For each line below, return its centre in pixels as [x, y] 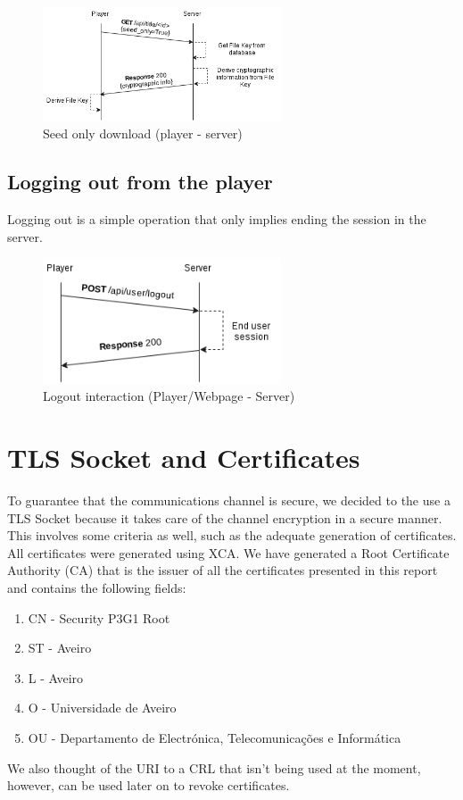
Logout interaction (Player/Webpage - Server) [169, 396]
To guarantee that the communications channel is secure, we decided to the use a [229, 500]
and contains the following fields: [97, 587]
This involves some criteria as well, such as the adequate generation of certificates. [232, 535]
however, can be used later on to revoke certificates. [149, 785]
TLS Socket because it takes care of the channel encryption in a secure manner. [225, 517]
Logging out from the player [140, 182]
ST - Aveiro [60, 648]
